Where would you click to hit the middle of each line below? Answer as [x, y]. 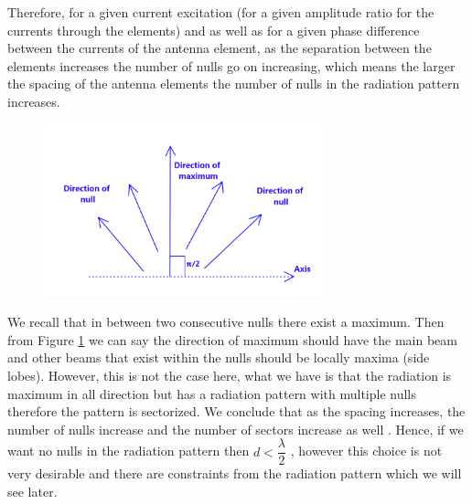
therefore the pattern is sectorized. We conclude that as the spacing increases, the [236, 411]
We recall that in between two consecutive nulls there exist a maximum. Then [226, 322]
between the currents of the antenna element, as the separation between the [220, 48]
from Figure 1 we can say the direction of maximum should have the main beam [232, 339]
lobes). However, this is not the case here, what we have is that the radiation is [230, 375]
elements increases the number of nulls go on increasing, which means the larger [231, 65]
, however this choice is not [366, 451]
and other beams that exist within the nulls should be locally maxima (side [219, 357]
